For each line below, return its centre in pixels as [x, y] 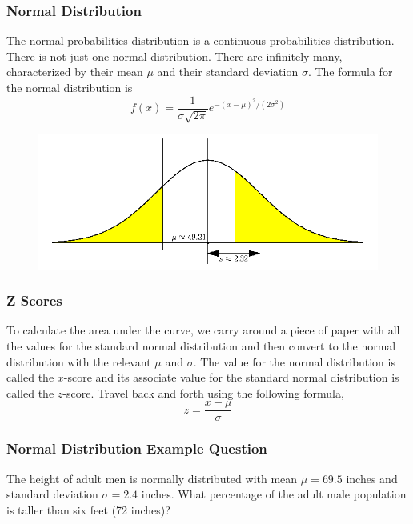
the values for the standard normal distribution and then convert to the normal [201, 346]
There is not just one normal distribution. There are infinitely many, [174, 56]
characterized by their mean [75, 72]
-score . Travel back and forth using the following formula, [203, 392]
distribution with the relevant [79, 361]
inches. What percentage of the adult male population [274, 494]
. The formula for [350, 72]
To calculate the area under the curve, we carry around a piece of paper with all [203, 330]
